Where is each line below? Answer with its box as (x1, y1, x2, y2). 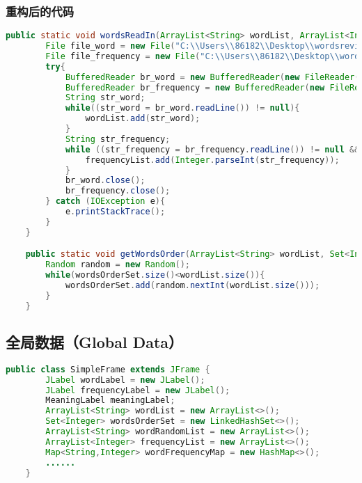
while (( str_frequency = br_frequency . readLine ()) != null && (65, 144, 360, 155)
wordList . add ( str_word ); (85, 113, 200, 124)
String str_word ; (65, 93, 145, 103)
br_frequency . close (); (65, 186, 171, 196)
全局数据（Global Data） (6, 331, 184, 353)
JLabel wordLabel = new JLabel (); (45, 374, 205, 385)
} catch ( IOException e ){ (45, 196, 166, 207)
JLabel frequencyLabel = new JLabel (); (45, 385, 230, 395)
